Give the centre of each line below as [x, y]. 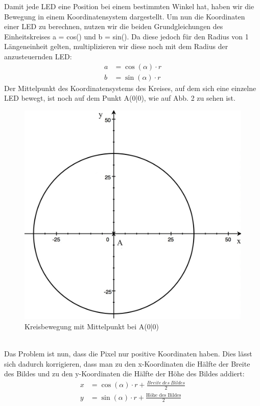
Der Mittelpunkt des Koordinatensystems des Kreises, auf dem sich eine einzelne [130, 88]
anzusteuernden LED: [38, 56]
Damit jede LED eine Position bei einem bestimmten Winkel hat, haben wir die [129, 6]
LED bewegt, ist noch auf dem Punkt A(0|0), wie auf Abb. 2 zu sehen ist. [120, 98]
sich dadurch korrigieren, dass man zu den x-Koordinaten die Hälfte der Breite [127, 363]
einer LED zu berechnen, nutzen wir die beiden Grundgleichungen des [114, 26]
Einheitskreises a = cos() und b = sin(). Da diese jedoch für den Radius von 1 [126, 36]
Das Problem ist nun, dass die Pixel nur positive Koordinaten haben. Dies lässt [128, 353]
